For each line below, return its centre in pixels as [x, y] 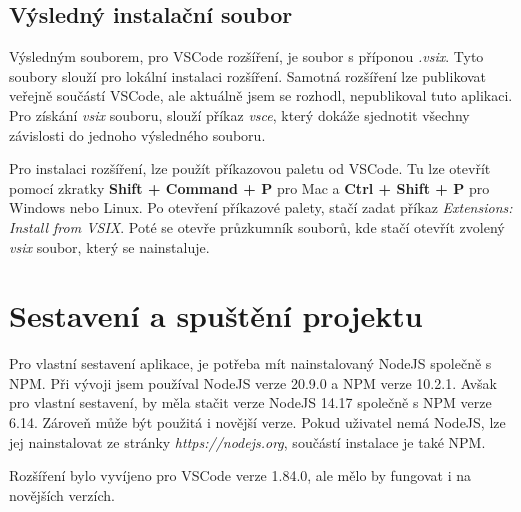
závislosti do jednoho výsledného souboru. [137, 134]
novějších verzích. [62, 494]
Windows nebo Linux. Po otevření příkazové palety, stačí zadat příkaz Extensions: [261, 207]
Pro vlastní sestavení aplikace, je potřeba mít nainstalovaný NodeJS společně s [250, 363]
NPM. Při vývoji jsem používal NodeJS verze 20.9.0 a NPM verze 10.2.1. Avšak [253, 382]
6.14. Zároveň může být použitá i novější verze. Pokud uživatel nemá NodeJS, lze [257, 422]
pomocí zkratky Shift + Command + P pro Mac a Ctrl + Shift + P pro [249, 187]
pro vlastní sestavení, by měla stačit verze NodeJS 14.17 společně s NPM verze [250, 402]
